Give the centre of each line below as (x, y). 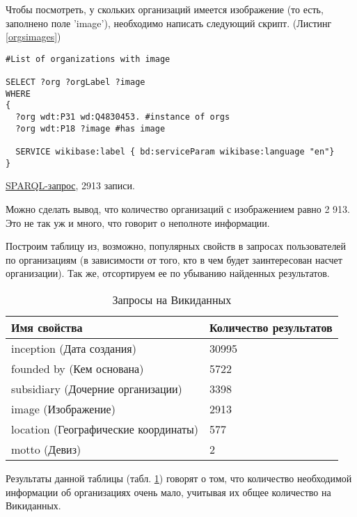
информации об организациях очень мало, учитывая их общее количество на (168, 492)
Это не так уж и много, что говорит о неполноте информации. (138, 222)
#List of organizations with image (88, 59)
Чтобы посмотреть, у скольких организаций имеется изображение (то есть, (165, 9)
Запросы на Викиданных (172, 299)
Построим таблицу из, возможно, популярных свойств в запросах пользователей (176, 246)
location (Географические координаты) (105, 429)
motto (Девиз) (46, 449)
